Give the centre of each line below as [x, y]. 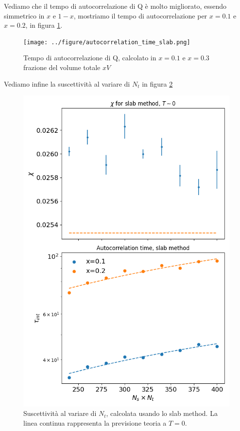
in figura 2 [157, 83]
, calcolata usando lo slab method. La [162, 413]
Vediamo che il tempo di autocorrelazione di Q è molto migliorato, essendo [115, 6]
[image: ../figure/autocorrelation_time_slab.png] [107, 42]
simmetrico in [24, 15]
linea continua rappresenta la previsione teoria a [95, 422]
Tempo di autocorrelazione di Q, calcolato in [90, 58]
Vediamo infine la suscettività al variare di [67, 83]
